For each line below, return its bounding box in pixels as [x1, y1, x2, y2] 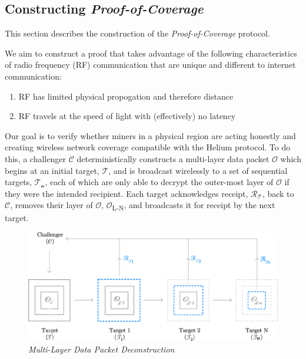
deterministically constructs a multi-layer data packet [76, 152, 270, 164]
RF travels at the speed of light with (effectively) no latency [18, 110, 236, 122]
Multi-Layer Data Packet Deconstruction [28, 342, 175, 355]
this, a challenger [5, 152, 66, 164]
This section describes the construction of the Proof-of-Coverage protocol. [5, 27, 270, 39]
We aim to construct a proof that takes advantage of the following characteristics [5, 47, 297, 59]
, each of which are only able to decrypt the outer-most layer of [45, 176, 274, 188]
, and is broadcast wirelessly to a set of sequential [108, 164, 288, 176]
